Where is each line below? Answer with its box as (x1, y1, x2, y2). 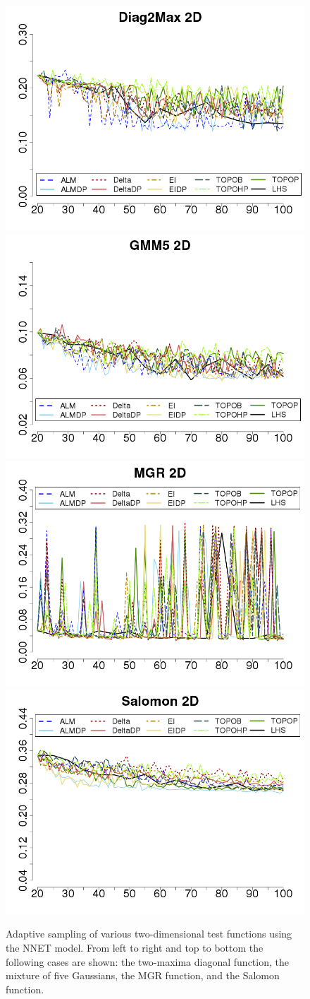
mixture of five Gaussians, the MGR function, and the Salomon (6, 968, 280, 983)
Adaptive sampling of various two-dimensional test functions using (6, 926, 292, 941)
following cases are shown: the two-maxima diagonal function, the (6, 954, 289, 969)
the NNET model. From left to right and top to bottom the (6, 940, 263, 954)
